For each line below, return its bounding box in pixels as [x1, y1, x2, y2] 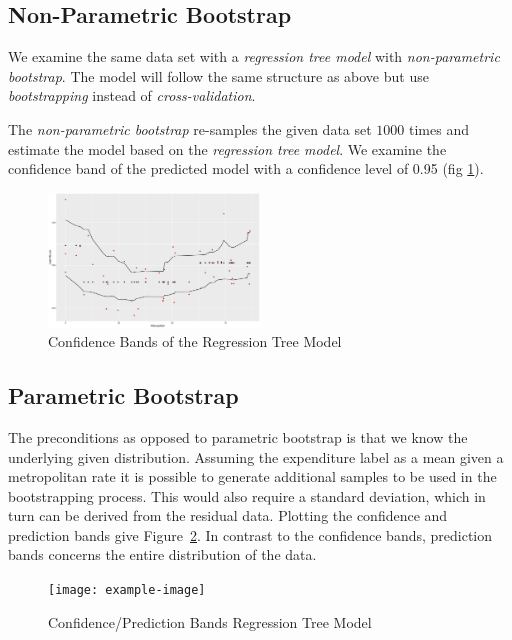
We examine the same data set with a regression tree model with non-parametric [8, 46, 500, 67]
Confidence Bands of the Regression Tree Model [48, 331, 342, 352]
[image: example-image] [48, 583, 206, 598]
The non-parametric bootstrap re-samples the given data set [8, 118, 372, 139]
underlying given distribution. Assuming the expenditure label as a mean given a [8, 446, 504, 467]
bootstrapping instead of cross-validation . [8, 85, 256, 106]
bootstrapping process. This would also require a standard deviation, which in [8, 485, 486, 506]
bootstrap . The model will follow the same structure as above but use [8, 65, 429, 86]
